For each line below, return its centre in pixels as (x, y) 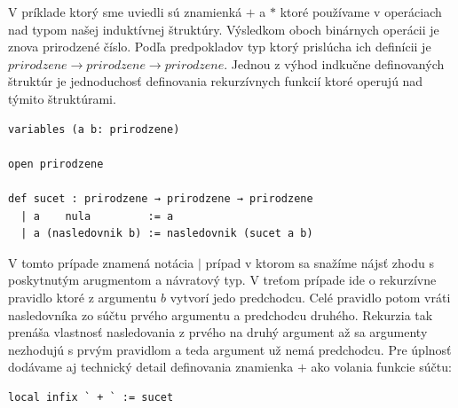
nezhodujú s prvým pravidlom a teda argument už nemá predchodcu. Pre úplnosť (230, 349)
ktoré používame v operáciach (361, 12)
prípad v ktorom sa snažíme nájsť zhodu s (320, 262)
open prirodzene (56, 164)
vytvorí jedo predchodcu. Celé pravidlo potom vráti (310, 297)
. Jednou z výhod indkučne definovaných (334, 63)
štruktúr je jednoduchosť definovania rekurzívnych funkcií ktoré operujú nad (216, 81)
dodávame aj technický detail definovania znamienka (151, 367)
